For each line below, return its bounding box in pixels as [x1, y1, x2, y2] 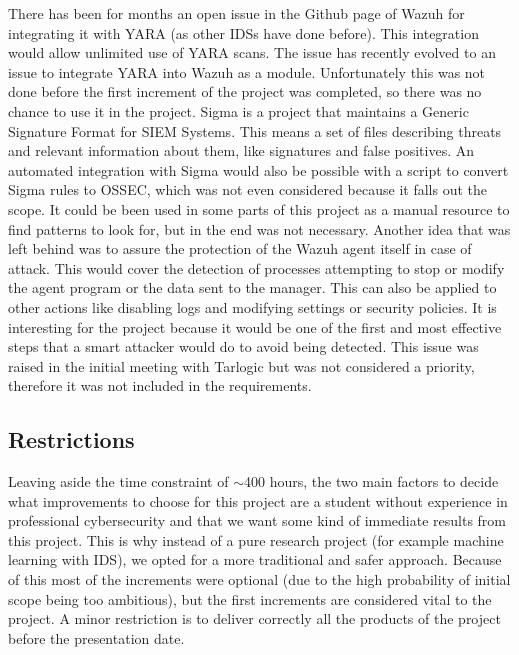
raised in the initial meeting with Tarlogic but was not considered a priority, [8, 355, 475, 376]
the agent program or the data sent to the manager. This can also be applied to [8, 277, 497, 298]
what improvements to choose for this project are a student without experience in [8, 490, 508, 511]
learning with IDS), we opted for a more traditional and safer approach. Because [8, 549, 502, 570]
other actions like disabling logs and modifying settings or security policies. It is [8, 296, 497, 317]
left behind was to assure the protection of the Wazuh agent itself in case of [8, 238, 472, 259]
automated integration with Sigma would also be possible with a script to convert [8, 159, 509, 180]
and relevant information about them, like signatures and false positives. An [8, 140, 475, 161]
